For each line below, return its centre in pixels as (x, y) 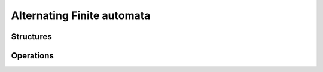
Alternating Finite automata (81, 15)
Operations (32, 56)
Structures (31, 37)
